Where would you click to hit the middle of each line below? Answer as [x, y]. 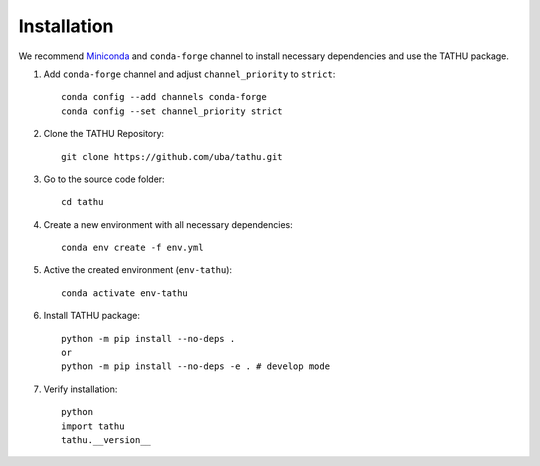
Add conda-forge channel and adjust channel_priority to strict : [189, 74]
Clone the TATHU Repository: [104, 134]
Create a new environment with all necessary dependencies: [168, 224]
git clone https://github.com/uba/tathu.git [172, 156]
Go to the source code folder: [104, 179]
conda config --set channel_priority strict [172, 111]
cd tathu [82, 202]
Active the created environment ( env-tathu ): [138, 270]
